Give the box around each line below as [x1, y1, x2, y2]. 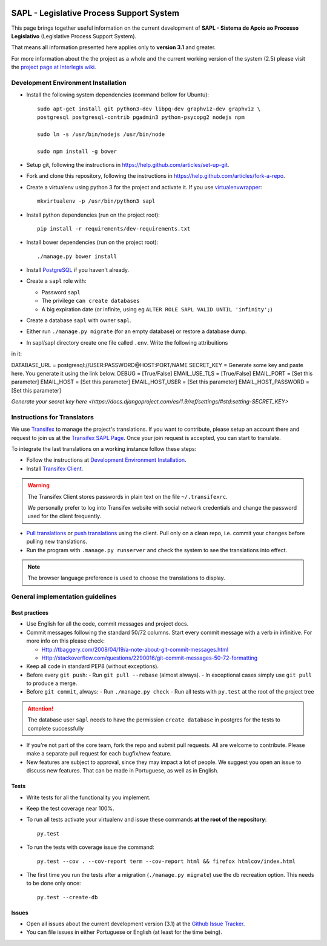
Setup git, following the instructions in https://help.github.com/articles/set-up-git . [26, 161, 230, 168]
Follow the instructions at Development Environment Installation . [26, 456, 187, 464]
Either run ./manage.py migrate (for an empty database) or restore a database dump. [26, 328, 247, 335]
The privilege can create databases [41, 297, 140, 305]
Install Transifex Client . [26, 465, 84, 472]
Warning [27, 482, 50, 489]
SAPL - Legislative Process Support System [11, 8, 180, 18]
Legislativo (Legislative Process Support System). [11, 32, 137, 39]
